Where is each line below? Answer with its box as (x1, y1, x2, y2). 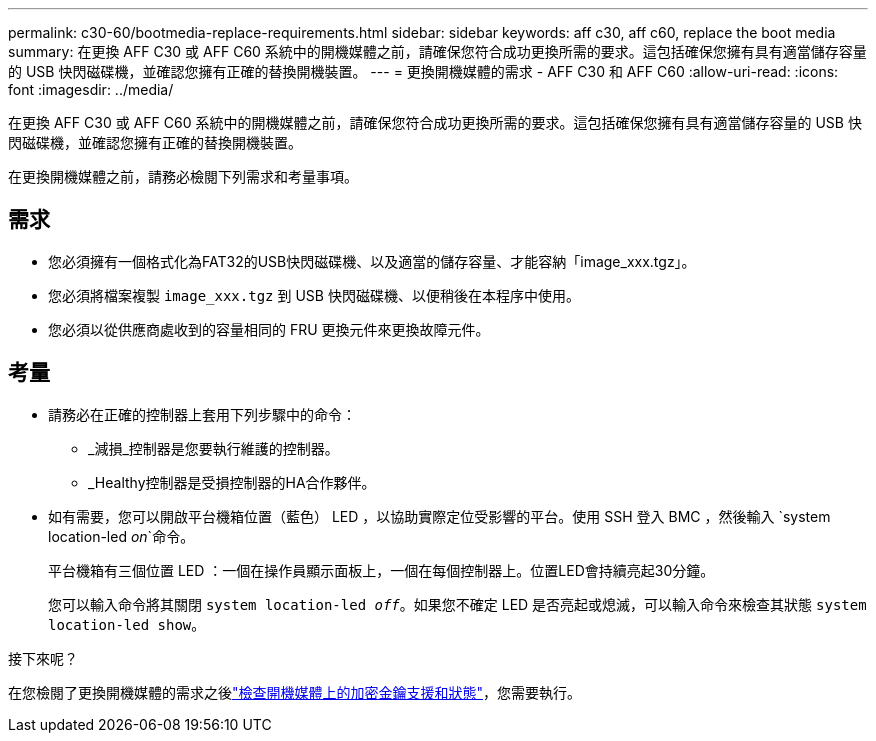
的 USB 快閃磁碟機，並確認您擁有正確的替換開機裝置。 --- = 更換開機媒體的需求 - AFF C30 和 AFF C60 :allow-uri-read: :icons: (8, 63, 839, 80)
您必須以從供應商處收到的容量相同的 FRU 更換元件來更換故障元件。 (48, 320, 490, 338)
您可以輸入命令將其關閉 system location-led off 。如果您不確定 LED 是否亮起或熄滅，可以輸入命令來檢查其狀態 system (48, 595, 867, 613)
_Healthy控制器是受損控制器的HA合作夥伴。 (88, 473, 376, 491)
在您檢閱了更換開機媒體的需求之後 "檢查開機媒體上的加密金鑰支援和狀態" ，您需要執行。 (8, 683, 582, 701)
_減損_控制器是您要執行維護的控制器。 (88, 439, 339, 457)
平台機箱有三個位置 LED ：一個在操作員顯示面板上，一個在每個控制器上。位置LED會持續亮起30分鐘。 (48, 561, 715, 579)
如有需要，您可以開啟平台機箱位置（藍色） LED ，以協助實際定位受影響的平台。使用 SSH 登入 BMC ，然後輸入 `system (48, 507, 831, 525)
